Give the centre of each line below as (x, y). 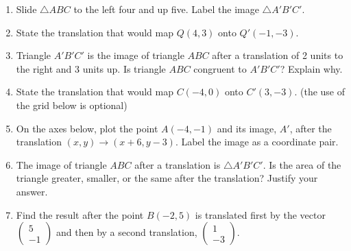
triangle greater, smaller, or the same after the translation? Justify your (167, 178)
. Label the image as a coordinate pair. (257, 142)
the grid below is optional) (72, 105)
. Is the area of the (302, 164)
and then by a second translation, (127, 232)
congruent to (220, 68)
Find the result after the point (80, 214)
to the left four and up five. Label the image (166, 9)
